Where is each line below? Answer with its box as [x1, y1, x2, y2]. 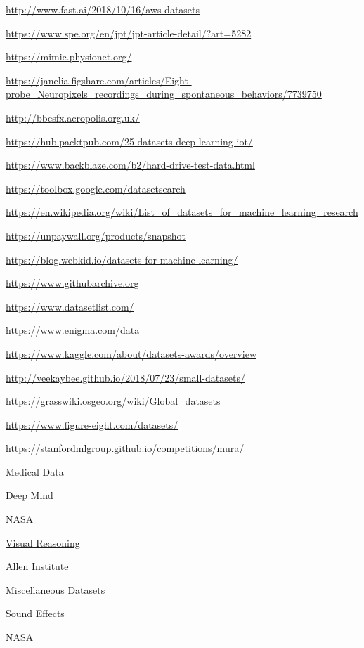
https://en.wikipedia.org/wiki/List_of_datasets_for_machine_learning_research [6, 205, 358, 219]
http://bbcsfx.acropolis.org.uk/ [6, 110, 140, 124]
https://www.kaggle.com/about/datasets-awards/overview [6, 346, 256, 361]
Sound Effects [6, 606, 65, 621]
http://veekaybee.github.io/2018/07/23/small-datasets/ [6, 370, 245, 384]
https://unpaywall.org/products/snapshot [6, 228, 186, 242]
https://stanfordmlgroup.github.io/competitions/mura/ [6, 441, 245, 455]
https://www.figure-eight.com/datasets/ [6, 417, 178, 432]
